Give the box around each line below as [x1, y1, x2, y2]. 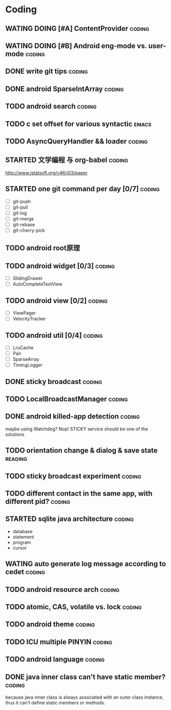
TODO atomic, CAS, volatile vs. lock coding [5, 603, 142, 611]
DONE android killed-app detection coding [5, 412, 140, 421]
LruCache [12, 344, 34, 351]
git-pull [12, 204, 28, 210]
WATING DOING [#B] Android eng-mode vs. [5, 41, 147, 50]
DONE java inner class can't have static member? [5, 672, 165, 681]
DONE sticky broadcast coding [5, 377, 102, 386]
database [12, 528, 33, 534]
